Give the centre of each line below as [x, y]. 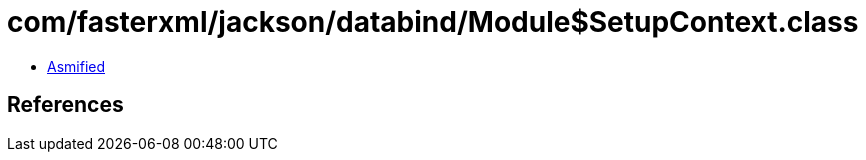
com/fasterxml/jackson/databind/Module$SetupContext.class [433, 22]
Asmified [76, 66]
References [65, 105]
